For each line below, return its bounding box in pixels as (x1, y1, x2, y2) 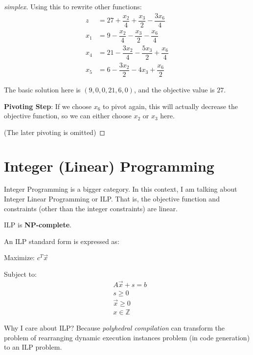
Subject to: (4, 269, 37, 279)
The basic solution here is (4, 84, 81, 94)
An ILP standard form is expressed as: (4, 236, 119, 246)
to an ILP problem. (4, 342, 62, 352)
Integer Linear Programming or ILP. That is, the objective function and (4, 194, 220, 204)
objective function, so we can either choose (4, 111, 132, 121)
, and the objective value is (134, 84, 215, 94)
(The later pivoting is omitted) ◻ (4, 127, 105, 137)
